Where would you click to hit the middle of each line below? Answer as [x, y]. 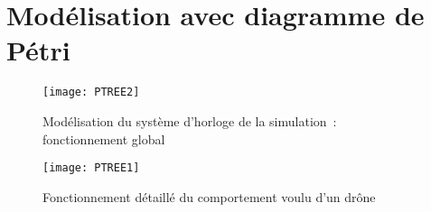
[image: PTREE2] [91, 92]
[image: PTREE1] [91, 168]
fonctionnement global [104, 138]
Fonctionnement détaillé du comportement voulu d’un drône [209, 196]
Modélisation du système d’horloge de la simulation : [190, 120]
